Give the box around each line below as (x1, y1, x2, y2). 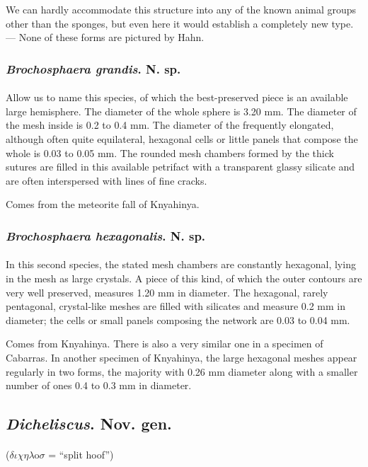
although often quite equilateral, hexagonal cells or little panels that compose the (6, 132, 358, 146)
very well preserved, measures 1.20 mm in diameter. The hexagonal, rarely (6, 284, 328, 299)
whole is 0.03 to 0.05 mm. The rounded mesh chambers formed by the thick (6, 145, 334, 160)
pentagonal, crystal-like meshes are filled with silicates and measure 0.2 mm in (6, 299, 346, 313)
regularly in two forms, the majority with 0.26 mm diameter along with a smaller (6, 364, 358, 379)
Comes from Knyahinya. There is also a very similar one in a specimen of (6, 336, 323, 351)
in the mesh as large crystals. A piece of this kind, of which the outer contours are (6, 271, 362, 285)
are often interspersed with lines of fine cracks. (6, 173, 207, 188)
